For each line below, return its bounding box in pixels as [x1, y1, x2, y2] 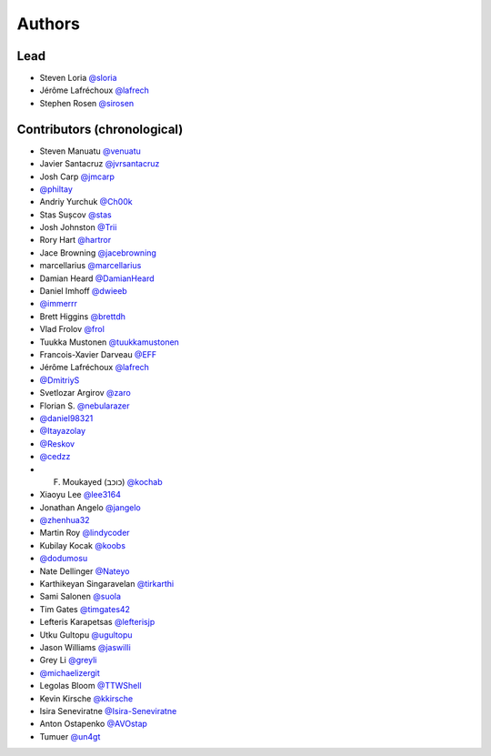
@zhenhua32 [39, 515, 90, 526]
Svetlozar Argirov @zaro [39, 388, 131, 398]
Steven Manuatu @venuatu [39, 146, 141, 156]
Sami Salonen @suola [39, 591, 122, 602]
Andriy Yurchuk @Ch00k [39, 197, 133, 207]
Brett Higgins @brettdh [39, 310, 126, 322]
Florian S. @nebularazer [39, 400, 131, 411]
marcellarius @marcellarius [39, 260, 142, 271]
